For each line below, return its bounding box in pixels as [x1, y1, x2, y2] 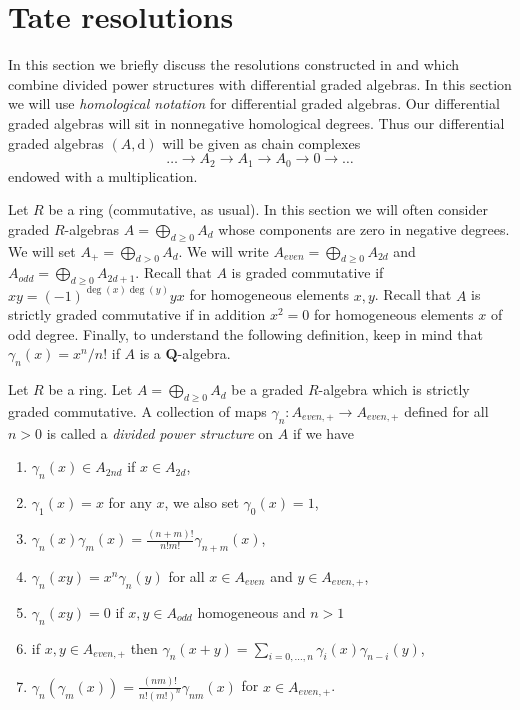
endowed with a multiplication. [8, 165, 198, 186]
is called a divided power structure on [46, 422, 274, 443]
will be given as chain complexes [162, 132, 361, 153]
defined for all [404, 400, 489, 421]
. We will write [178, 240, 269, 261]
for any [108, 492, 152, 513]
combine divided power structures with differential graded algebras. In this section [8, 73, 512, 94]
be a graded [231, 379, 304, 400]
